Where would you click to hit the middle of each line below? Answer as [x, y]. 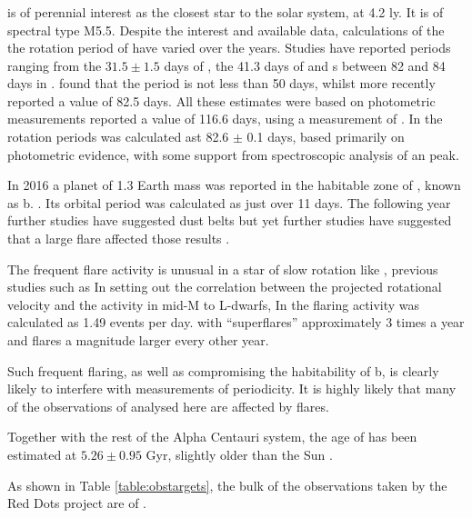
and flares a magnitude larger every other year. [138, 340]
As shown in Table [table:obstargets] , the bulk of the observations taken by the [227, 485]
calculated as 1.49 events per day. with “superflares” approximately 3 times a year [236, 322]
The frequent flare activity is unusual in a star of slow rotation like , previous [223, 269]
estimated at [42, 454]
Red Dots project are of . [77, 503]
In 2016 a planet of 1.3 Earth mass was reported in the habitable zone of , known [234, 185]
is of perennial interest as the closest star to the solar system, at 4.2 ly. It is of [226, 11]
